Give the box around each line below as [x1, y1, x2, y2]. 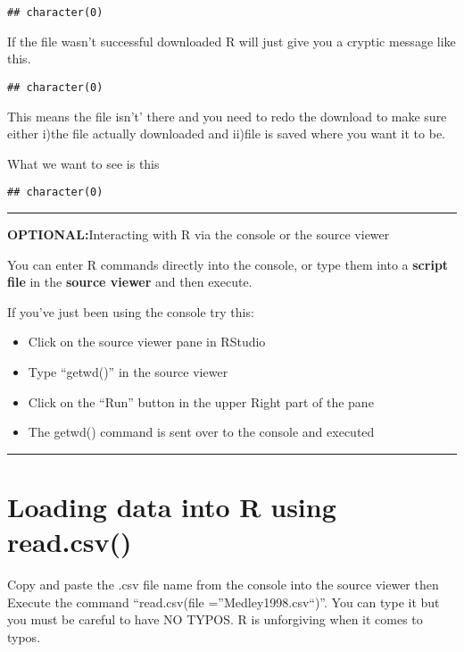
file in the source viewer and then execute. [7, 272, 253, 291]
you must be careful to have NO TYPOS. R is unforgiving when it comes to [7, 610, 423, 629]
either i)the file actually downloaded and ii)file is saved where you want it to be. [7, 124, 446, 143]
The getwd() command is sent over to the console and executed [28, 422, 375, 441]
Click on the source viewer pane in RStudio [28, 332, 266, 351]
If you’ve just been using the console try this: [7, 302, 254, 321]
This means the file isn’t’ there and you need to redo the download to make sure [7, 106, 447, 125]
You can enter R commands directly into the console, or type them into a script [7, 255, 449, 273]
